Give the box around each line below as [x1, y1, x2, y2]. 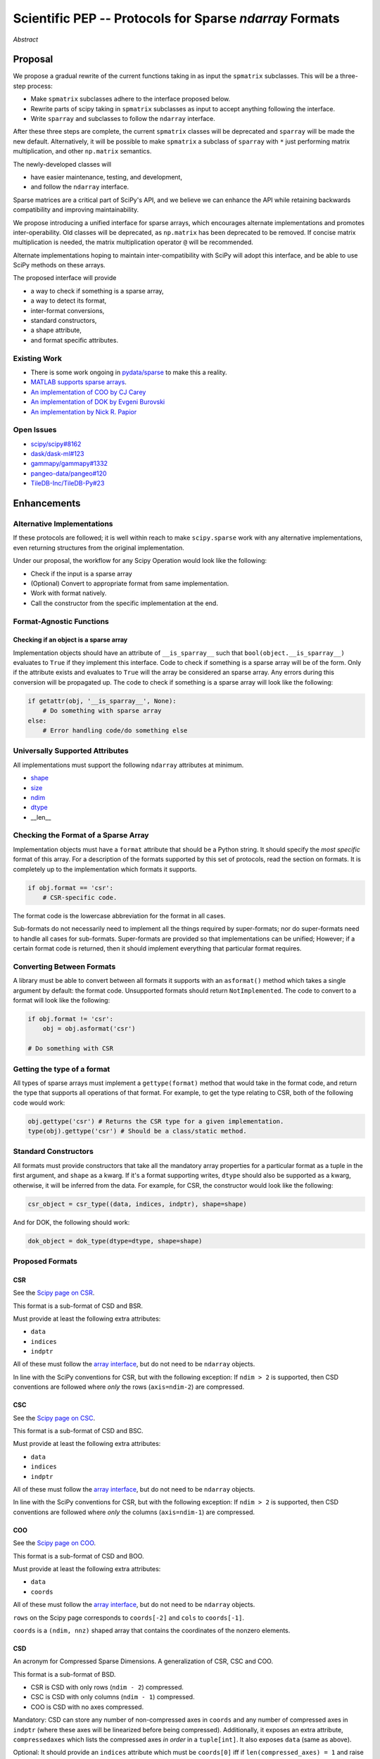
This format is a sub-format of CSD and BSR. [13, 1302, 144, 1310]
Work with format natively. [30, 589, 107, 597]
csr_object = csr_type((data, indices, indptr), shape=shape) [27, 1200, 247, 1208]
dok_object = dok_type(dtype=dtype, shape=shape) [27, 1237, 203, 1245]
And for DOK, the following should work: [13, 1218, 130, 1226]
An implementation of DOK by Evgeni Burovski [30, 398, 165, 406]
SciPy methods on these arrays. [13, 261, 106, 269]
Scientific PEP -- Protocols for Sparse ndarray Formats [13, 11, 341, 26]
